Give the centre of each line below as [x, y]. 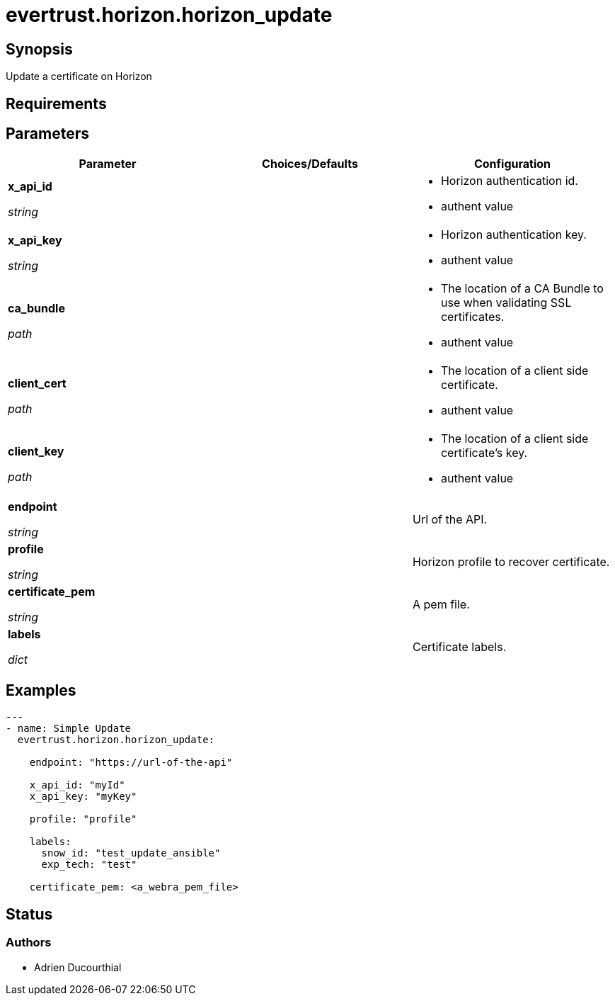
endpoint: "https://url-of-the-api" [131, 763]
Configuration [512, 164]
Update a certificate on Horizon [79, 77]
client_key [36, 452]
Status [29, 914]
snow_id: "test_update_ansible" [131, 853]
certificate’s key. [484, 453]
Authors [29, 943]
